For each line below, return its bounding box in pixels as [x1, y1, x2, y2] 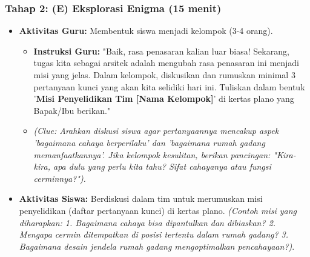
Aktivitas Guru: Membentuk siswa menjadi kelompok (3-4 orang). [19, 24, 273, 37]
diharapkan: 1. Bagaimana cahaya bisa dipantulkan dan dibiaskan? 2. [19, 216, 276, 229]
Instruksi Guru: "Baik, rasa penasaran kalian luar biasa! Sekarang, [33, 44, 289, 57]
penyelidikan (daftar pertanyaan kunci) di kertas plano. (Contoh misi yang [19, 204, 297, 216]
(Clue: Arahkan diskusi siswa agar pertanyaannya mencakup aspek [33, 124, 279, 137]
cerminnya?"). [33, 172, 86, 184]
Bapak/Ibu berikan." [33, 104, 111, 116]
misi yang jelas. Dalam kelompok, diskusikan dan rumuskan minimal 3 [33, 68, 295, 81]
